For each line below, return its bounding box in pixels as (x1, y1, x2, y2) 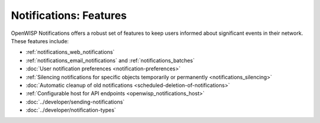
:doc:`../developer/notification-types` (25, 106, 116, 114)
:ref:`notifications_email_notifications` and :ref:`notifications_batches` (25, 57, 195, 64)
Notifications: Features (11, 9, 127, 22)
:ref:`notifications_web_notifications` (25, 48, 115, 56)
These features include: (11, 37, 69, 44)
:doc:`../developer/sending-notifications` (25, 98, 125, 105)
